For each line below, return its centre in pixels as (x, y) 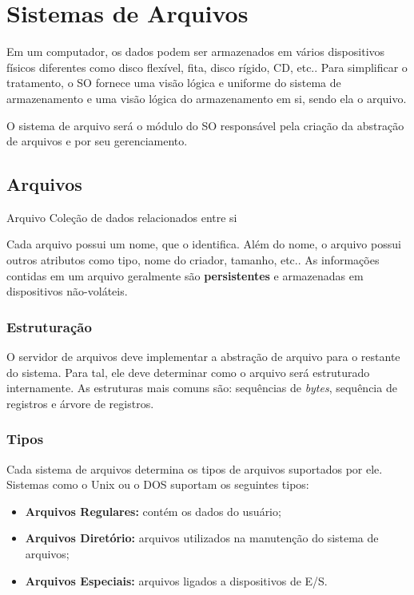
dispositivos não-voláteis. (67, 291)
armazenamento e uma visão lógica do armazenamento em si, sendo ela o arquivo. (207, 98)
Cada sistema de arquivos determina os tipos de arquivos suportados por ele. (195, 468)
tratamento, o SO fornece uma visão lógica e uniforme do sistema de (174, 83)
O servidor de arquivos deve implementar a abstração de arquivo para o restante (203, 357)
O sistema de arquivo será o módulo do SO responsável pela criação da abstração (205, 125)
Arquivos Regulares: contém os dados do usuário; (153, 511)
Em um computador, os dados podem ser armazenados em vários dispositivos (196, 52)
